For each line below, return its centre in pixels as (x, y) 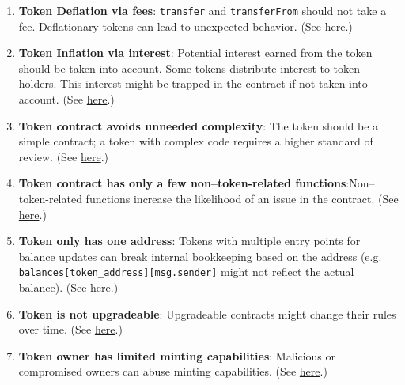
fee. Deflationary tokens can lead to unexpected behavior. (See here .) (185, 26)
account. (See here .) (66, 99)
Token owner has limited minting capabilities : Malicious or (177, 355)
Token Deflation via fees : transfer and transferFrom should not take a (202, 10)
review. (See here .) (64, 156)
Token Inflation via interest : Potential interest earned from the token (195, 53)
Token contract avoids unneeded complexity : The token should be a (199, 125)
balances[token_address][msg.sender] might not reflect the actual (186, 272)
